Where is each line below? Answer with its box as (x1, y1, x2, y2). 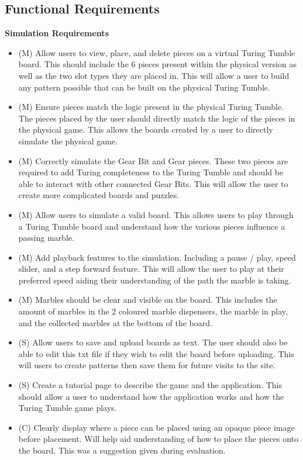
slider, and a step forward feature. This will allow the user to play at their (18, 262, 284, 275)
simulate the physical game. (18, 134, 118, 147)
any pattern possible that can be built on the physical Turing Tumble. (18, 81, 270, 93)
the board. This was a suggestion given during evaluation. (18, 444, 226, 456)
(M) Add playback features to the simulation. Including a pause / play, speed (18, 251, 296, 263)
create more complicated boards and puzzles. (18, 189, 180, 201)
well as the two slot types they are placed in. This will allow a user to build (18, 69, 290, 81)
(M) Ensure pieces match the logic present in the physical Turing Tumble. (18, 101, 284, 113)
